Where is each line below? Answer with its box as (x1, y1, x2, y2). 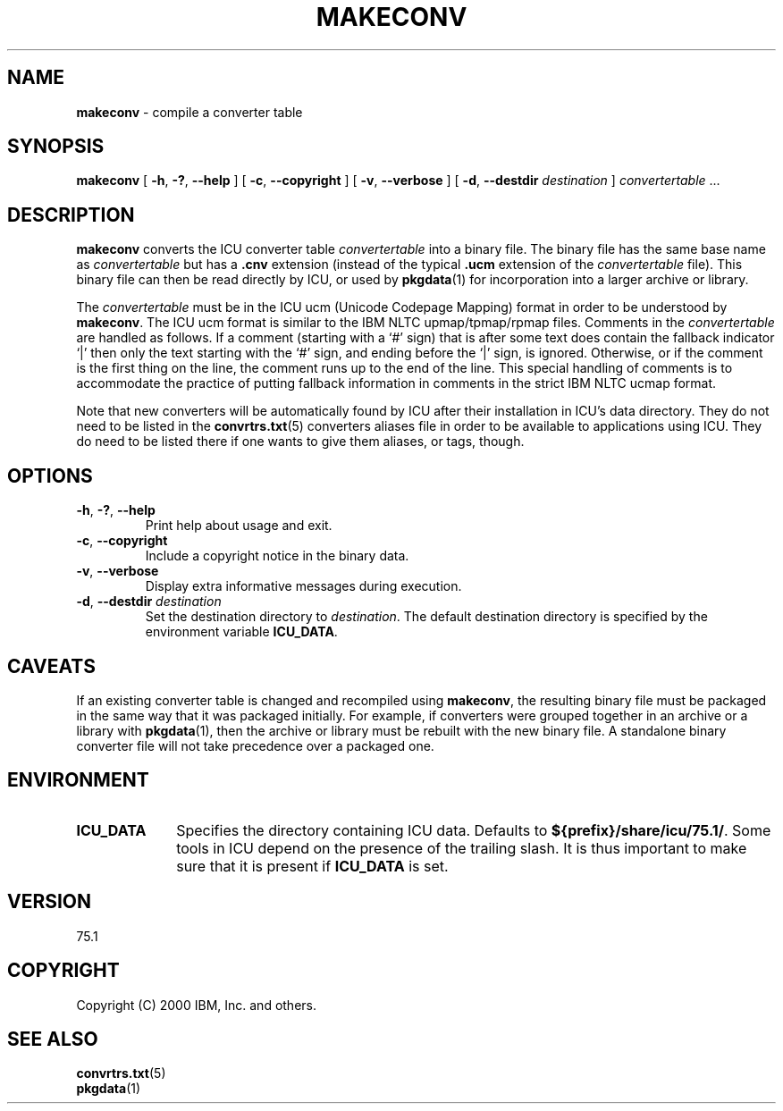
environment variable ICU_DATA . (145, 624, 338, 640)
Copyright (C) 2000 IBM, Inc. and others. (76, 997, 316, 1013)
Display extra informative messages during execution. (145, 578, 462, 594)
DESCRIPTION (7, 203, 135, 226)
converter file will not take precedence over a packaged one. (76, 737, 434, 753)
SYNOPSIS (7, 135, 105, 158)
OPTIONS (7, 464, 93, 487)
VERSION (7, 890, 92, 913)
